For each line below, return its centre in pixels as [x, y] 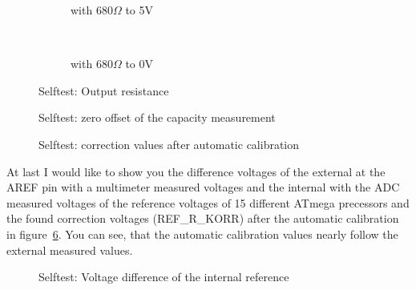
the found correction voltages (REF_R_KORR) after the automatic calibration [203, 218]
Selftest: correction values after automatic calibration [169, 144]
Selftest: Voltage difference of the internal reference [164, 277]
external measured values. [70, 250]
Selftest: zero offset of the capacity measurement [157, 117]
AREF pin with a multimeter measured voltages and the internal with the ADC [203, 187]
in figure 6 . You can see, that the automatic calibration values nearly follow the [202, 234]
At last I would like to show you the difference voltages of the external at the [196, 171]
